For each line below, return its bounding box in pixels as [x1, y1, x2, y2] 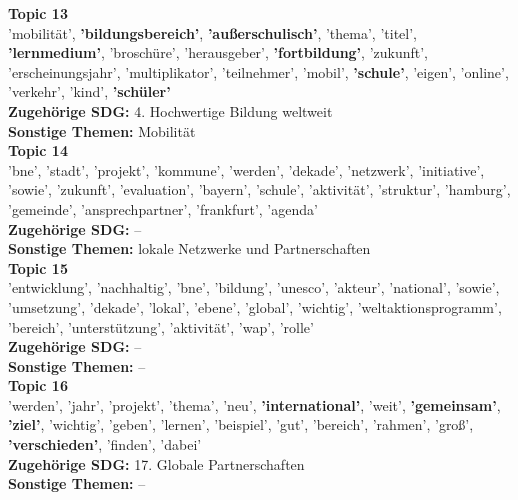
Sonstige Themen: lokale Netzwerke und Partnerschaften [8, 238, 371, 259]
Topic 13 [8, 3, 68, 23]
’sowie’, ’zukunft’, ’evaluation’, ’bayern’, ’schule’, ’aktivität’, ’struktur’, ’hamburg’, [8, 179, 511, 200]
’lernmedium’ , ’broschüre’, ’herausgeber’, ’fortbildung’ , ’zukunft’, [8, 42, 429, 63]
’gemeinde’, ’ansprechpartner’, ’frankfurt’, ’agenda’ [8, 198, 318, 219]
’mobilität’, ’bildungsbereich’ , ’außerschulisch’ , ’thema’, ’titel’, [8, 22, 417, 43]
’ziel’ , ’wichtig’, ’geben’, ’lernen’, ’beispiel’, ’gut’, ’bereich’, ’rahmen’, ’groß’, [8, 414, 474, 435]
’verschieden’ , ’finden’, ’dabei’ [8, 434, 202, 455]
